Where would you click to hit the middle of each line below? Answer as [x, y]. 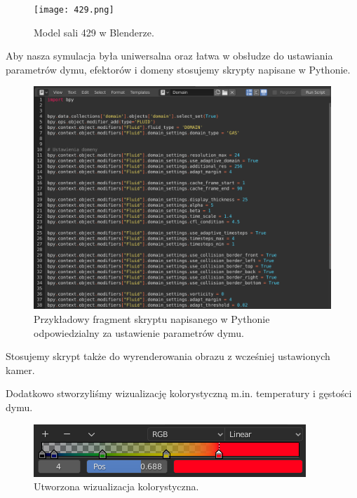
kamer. [20, 369]
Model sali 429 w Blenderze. [94, 32]
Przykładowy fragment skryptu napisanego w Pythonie [152, 319]
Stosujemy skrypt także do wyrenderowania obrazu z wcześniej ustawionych [168, 356]
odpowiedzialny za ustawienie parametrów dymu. [139, 332]
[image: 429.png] [74, 10]
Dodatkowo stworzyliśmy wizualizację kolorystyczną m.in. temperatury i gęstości [179, 393]
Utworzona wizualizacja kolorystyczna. [116, 486]
